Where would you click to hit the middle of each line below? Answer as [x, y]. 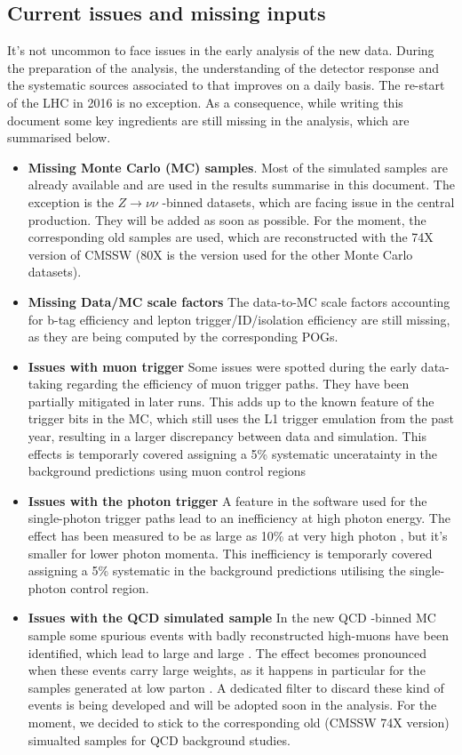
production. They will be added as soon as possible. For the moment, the [227, 219]
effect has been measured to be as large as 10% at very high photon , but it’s [238, 536]
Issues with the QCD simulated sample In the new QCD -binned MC [232, 618]
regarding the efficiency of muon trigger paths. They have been [238, 384]
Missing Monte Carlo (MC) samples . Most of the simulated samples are [238, 167]
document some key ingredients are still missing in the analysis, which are [208, 120]
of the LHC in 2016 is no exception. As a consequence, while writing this [205, 102]
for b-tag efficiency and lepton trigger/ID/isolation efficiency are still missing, [239, 319]
